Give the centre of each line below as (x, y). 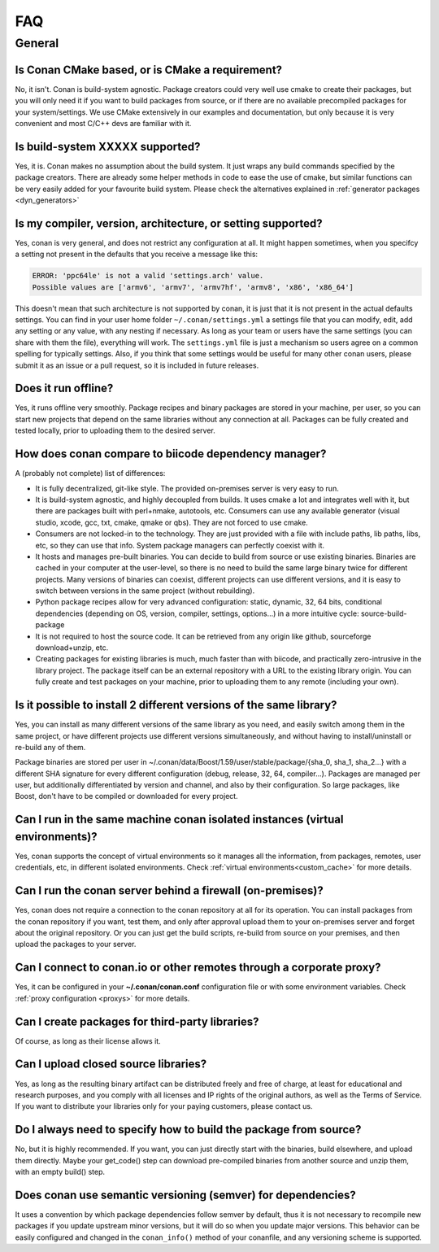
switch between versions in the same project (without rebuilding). (145, 591)
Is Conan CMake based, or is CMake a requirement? (149, 70)
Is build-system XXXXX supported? (108, 146)
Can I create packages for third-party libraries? (137, 1021)
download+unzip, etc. (72, 648)
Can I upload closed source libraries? (111, 1064)
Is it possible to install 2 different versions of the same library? (176, 705)
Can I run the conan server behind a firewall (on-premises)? (170, 891)
